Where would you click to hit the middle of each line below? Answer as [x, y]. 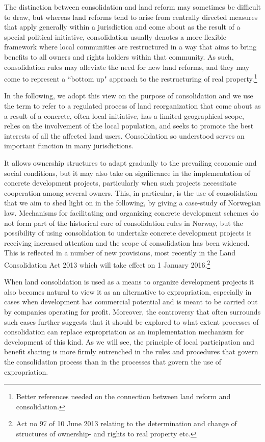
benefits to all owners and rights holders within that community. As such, [119, 56]
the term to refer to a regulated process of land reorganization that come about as [132, 106]
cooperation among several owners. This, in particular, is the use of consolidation [131, 192]
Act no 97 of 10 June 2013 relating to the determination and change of [126, 423]
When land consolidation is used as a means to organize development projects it [129, 282]
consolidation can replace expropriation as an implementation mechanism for [124, 332]
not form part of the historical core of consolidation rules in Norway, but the [124, 223]
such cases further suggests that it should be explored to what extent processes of [131, 321]
